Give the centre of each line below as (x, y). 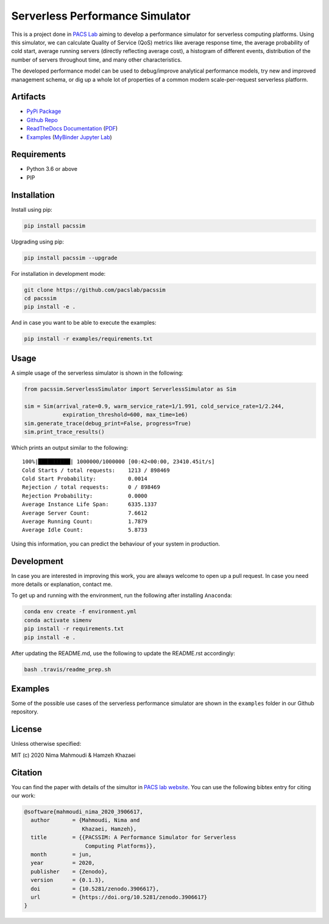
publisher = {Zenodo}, (69, 872)
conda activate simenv (58, 620)
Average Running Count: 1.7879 (85, 522)
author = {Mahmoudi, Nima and (85, 820)
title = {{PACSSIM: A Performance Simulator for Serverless (133, 837)
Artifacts (28, 97)
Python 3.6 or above (52, 169)
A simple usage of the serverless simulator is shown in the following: (97, 373)
